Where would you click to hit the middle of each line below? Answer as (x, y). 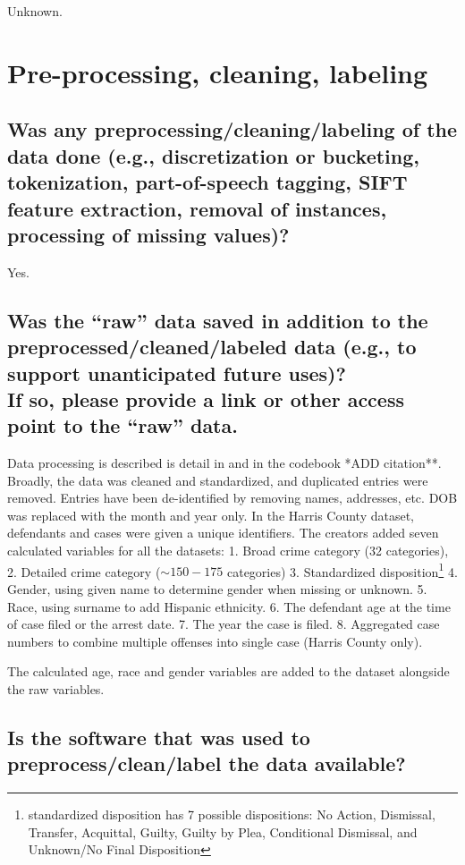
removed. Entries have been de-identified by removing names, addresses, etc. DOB (232, 498)
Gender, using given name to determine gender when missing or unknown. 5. (217, 588)
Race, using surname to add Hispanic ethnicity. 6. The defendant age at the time (229, 606)
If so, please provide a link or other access (206, 399)
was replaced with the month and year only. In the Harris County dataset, (211, 515)
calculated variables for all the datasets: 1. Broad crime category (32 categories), (228, 551)
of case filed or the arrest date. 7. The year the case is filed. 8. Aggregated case (224, 624)
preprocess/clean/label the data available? (207, 763)
